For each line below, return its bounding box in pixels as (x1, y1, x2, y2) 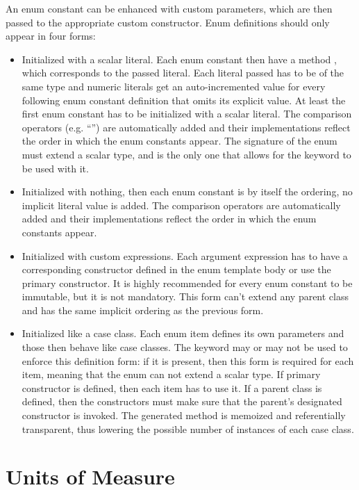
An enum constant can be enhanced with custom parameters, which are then (6, 1, 333, 15)
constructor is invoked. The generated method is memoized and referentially (22, 408, 346, 423)
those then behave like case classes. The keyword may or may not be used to (22, 340, 348, 354)
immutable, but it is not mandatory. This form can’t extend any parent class (22, 289, 349, 304)
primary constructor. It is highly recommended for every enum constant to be (22, 275, 353, 290)
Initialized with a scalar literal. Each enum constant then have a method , (22, 51, 337, 66)
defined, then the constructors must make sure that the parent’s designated (22, 394, 342, 409)
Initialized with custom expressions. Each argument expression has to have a (22, 248, 348, 263)
